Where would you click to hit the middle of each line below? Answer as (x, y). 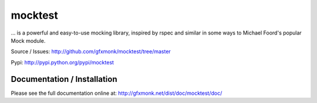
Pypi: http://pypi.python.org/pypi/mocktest (63, 62)
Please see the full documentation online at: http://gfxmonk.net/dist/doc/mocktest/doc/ (117, 93)
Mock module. (28, 40)
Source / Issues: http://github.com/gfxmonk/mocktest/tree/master (91, 51)
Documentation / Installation (64, 79)
